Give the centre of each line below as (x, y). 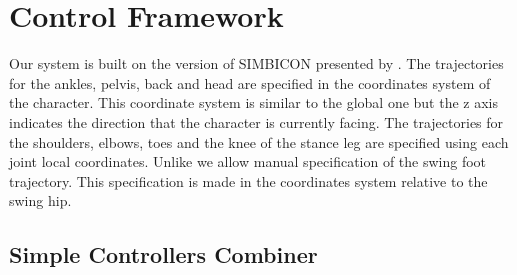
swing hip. (40, 200)
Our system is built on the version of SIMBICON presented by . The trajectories (256, 63)
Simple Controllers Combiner (163, 254)
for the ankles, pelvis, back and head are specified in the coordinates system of (250, 82)
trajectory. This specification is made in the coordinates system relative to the (248, 180)
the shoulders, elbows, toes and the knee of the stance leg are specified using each (259, 141)
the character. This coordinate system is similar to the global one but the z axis (254, 102)
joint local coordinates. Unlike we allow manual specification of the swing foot (248, 161)
